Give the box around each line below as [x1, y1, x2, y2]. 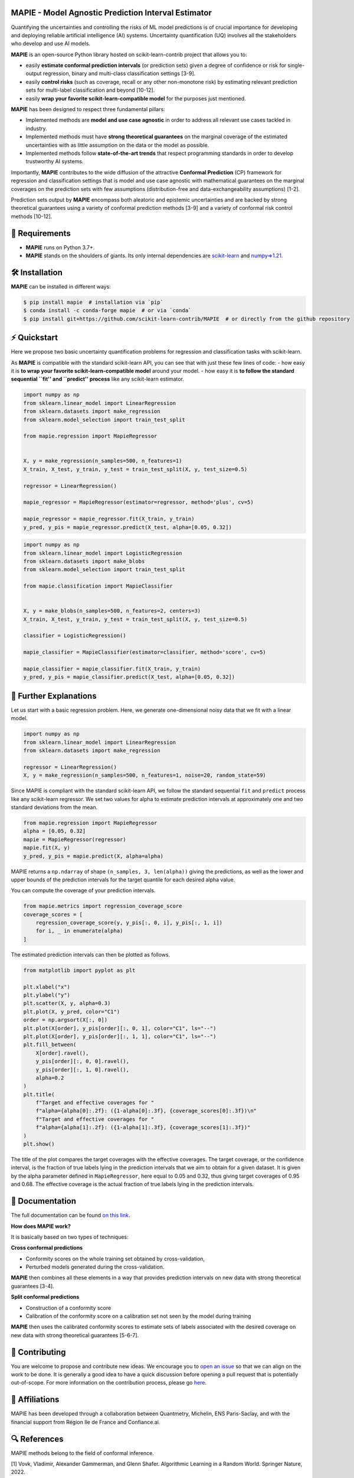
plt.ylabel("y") [23, 992, 71, 999]
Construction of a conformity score [25, 1304, 112, 1311]
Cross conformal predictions [11, 1244, 83, 1252]
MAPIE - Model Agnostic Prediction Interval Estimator [11, 8, 212, 18]
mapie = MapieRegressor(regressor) [23, 836, 126, 842]
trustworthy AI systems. [25, 158, 84, 165]
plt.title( [23, 1091, 55, 1098]
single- [287, 62, 305, 69]
